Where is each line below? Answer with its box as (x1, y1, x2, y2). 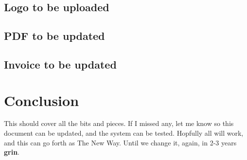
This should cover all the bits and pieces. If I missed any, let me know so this (4, 118, 234, 128)
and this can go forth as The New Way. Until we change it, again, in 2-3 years (4, 137, 237, 147)
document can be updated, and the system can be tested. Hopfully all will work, (4, 128, 244, 138)
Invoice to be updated (4, 56, 117, 71)
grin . (4, 147, 20, 157)
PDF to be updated (4, 28, 105, 43)
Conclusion (4, 90, 79, 110)
